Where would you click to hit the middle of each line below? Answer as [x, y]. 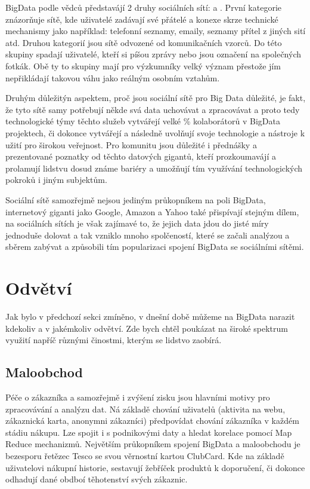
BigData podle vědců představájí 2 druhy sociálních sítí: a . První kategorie [144, 7]
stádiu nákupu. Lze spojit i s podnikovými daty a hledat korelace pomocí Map [149, 432]
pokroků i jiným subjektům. [56, 180]
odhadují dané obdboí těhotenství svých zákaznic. [97, 479]
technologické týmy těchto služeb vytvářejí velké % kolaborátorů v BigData [143, 121]
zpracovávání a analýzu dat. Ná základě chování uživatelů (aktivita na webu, [145, 409]
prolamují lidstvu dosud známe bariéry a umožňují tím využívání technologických [154, 168]
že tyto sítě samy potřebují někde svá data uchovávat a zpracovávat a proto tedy [153, 109]
